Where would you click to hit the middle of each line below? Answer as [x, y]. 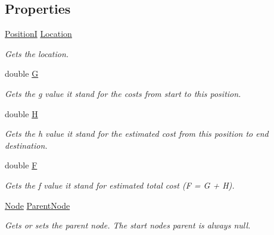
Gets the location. [37, 53]
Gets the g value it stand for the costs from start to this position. [123, 93]
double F [21, 165]
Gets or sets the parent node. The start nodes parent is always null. [128, 225]
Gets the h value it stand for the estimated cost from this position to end [137, 134]
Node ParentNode [38, 205]
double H [21, 113]
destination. [26, 145]
